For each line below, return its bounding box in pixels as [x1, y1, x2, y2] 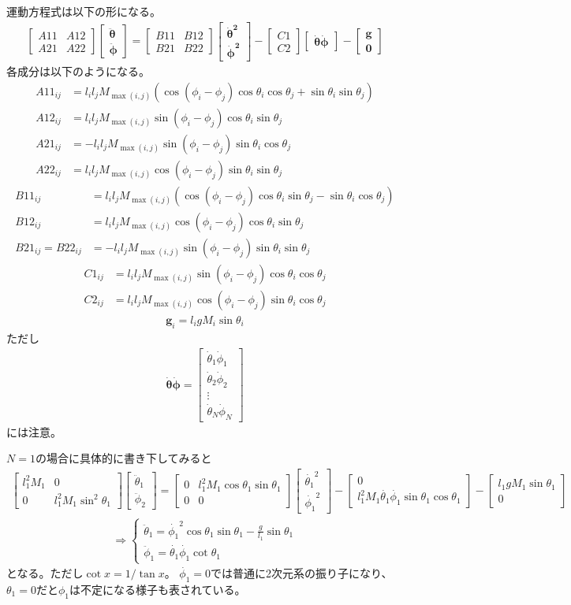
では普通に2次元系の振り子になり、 [211, 565, 393, 581]
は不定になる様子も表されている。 [69, 581, 246, 597]
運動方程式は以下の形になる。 [6, 3, 161, 19]
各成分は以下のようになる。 [6, 63, 150, 80]
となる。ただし [6, 565, 84, 581]
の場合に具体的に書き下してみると [35, 450, 212, 466]
